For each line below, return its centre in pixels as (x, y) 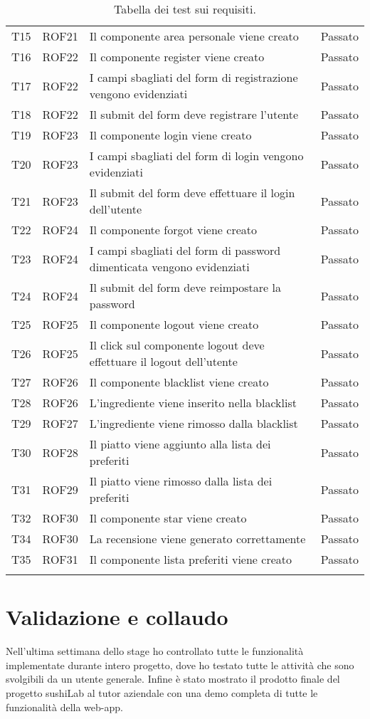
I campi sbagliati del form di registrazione (194, 77)
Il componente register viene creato (177, 57)
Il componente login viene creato (170, 135)
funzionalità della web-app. (64, 707)
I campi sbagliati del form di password (185, 250)
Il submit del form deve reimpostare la (185, 287)
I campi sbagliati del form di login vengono (196, 156)
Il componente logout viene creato (174, 324)
